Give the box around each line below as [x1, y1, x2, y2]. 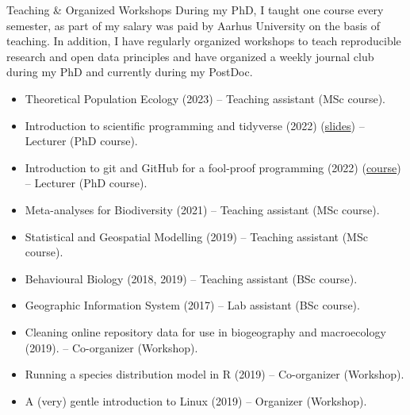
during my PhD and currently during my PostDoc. [6, 63, 253, 80]
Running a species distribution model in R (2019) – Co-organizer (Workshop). [25, 366, 404, 382]
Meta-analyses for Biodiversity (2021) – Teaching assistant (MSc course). [25, 201, 380, 217]
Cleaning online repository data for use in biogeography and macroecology [25, 323, 386, 340]
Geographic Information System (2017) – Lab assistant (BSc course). [25, 297, 360, 313]
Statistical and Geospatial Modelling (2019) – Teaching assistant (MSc [25, 228, 368, 244]
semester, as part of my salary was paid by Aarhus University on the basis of [6, 17, 381, 33]
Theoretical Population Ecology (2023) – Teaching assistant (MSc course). [25, 90, 386, 106]
